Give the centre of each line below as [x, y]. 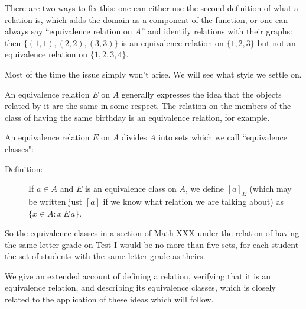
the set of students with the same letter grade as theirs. [105, 256]
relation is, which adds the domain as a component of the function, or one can [147, 19]
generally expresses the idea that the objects [201, 94]
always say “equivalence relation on [69, 31]
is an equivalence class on [131, 189]
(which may [271, 189]
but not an [276, 42]
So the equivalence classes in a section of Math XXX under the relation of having [152, 233]
